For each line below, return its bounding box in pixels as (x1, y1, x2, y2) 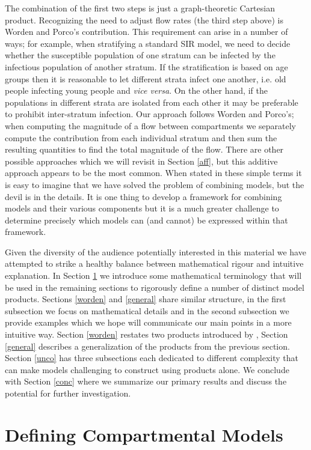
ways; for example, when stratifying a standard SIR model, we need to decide (5, 37, 291, 49)
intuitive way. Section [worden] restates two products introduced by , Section (5, 328, 288, 341)
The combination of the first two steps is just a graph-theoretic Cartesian (5, 2, 275, 14)
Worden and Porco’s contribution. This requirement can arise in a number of (5, 25, 288, 38)
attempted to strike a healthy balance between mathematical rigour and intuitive (5, 257, 304, 270)
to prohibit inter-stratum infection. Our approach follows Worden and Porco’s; (5, 108, 294, 120)
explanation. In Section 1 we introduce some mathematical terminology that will (5, 269, 302, 282)
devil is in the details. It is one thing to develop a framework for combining (5, 190, 282, 202)
